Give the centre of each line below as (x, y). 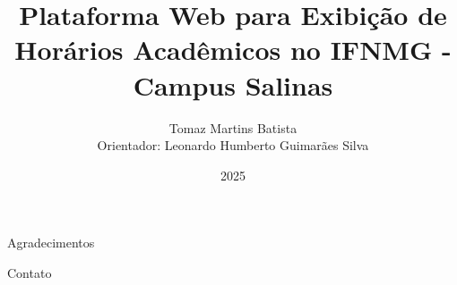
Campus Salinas (233, 84)
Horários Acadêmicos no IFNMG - (233, 50)
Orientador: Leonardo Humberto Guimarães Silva (233, 145)
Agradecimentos (51, 243)
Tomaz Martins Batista (233, 127)
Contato (30, 272)
